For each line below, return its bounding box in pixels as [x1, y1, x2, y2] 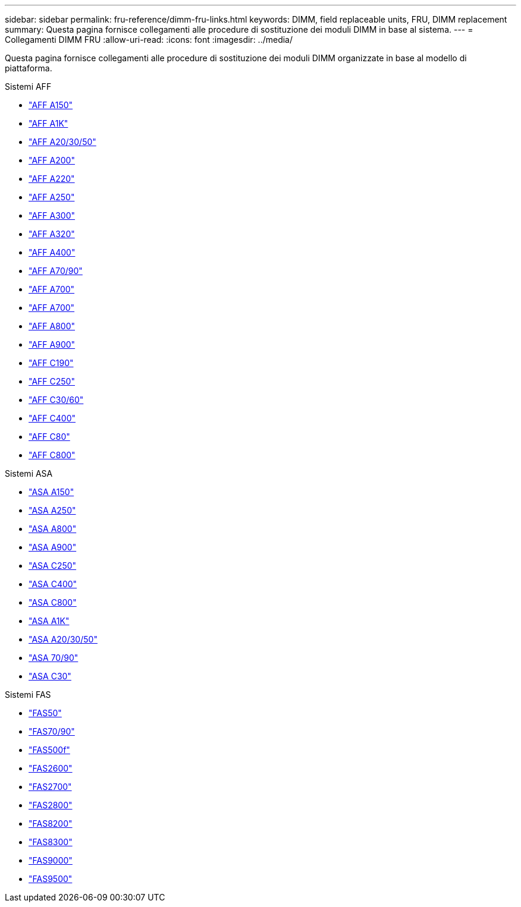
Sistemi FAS [5, 689, 51, 700]
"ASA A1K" [29, 616, 70, 626]
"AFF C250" [29, 376, 75, 386]
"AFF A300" [29, 210, 76, 221]
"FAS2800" [29, 800, 73, 810]
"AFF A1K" [29, 118, 68, 128]
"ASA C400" [29, 579, 77, 589]
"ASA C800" [29, 597, 77, 607]
